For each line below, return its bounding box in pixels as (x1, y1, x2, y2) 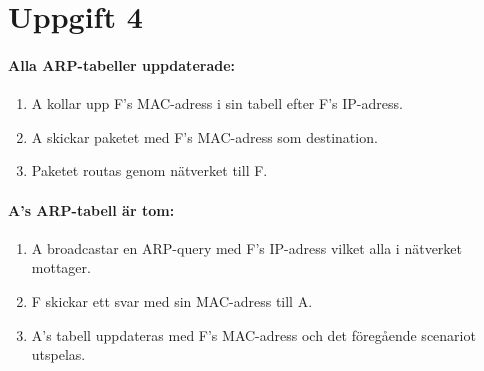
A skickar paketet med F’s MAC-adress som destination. (31, 126, 378, 147)
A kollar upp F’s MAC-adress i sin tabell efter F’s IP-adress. (31, 93, 403, 114)
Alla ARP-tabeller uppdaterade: (8, 54, 236, 75)
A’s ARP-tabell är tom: (8, 199, 175, 220)
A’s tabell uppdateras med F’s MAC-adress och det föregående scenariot (31, 324, 476, 345)
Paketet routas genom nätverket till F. (31, 160, 268, 181)
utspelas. (31, 344, 86, 365)
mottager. (31, 257, 91, 278)
